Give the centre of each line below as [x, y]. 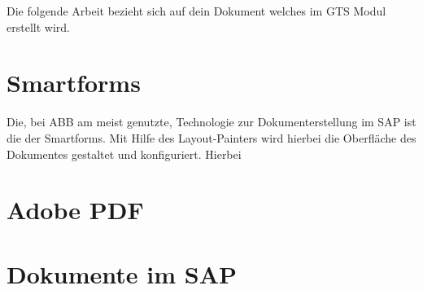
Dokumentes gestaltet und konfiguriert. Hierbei [124, 154]
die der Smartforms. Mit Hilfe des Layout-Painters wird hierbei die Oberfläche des [211, 137]
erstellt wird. [38, 26]
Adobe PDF [75, 210]
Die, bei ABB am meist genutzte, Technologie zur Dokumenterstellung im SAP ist [211, 122]
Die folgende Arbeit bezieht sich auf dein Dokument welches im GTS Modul [196, 11]
